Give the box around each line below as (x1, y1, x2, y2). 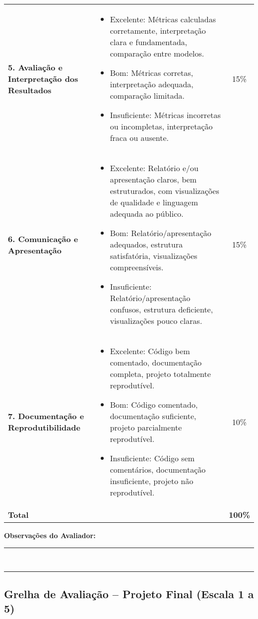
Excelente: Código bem (110, 345, 190, 357)
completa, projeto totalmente (110, 368, 211, 379)
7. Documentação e (8, 410, 84, 422)
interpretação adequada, (110, 78, 193, 90)
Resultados (8, 84, 52, 96)
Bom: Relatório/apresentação (110, 227, 211, 239)
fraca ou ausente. (110, 132, 169, 143)
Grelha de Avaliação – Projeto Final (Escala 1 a (4, 586, 254, 601)
